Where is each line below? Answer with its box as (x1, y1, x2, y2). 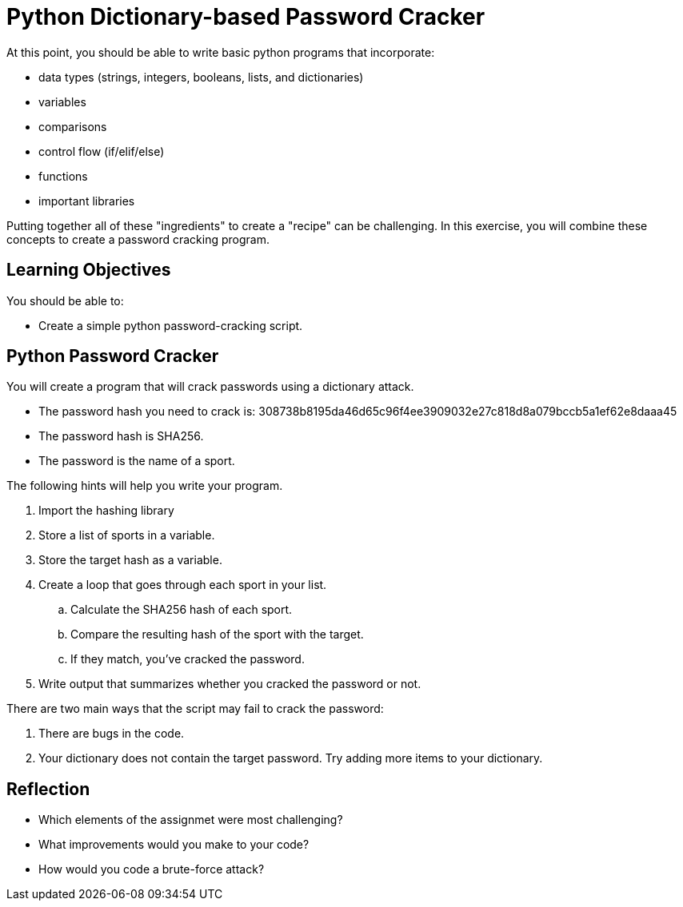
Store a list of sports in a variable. (38, 528, 215, 543)
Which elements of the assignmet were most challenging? (38, 813, 343, 827)
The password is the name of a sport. (38, 454, 235, 468)
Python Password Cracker (6, 346, 219, 367)
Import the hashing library (38, 503, 174, 518)
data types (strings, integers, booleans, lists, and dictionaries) (38, 70, 364, 84)
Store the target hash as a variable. (38, 553, 222, 567)
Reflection (6, 778, 90, 799)
